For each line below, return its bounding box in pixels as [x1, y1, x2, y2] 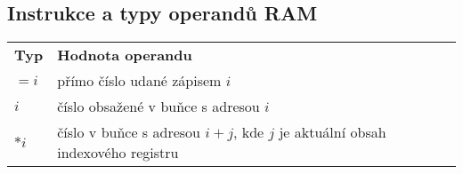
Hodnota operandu [57, 44, 192, 66]
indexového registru [57, 142, 179, 163]
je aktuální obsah [279, 122, 386, 143]
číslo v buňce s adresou [57, 122, 200, 143]
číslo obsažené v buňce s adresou [57, 96, 260, 117]
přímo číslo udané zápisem [57, 70, 222, 91]
